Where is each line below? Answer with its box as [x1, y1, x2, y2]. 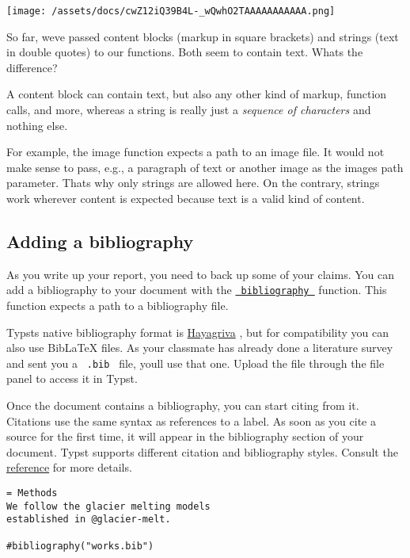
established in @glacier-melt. [6, 514, 171, 526]
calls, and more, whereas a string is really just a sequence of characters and [6, 101, 371, 118]
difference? [6, 59, 58, 75]
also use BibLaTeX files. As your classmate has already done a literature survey [6, 339, 393, 356]
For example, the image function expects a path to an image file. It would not [6, 143, 385, 160]
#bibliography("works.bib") [6, 540, 154, 552]
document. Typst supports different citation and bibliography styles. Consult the [6, 443, 398, 460]
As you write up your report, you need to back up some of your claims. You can [6, 266, 395, 282]
